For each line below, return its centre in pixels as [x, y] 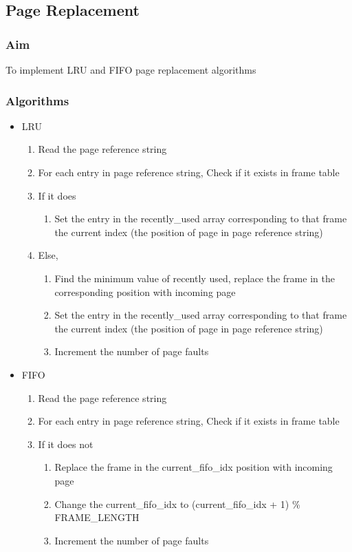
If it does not [66, 444]
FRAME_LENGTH [97, 517]
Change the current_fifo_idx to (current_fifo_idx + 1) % [177, 503]
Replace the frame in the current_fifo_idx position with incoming [194, 467]
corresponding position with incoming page [145, 291]
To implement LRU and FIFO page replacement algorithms [131, 70]
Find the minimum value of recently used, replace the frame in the [195, 278]
